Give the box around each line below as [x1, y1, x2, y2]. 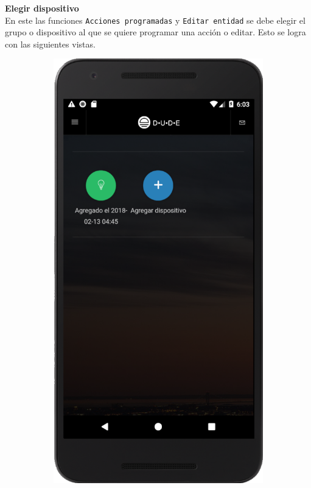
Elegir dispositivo [5, 2, 79, 14]
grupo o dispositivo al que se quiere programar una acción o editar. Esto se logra [5, 26, 306, 38]
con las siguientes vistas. [5, 37, 96, 50]
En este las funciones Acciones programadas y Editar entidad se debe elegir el [5, 13, 306, 26]
